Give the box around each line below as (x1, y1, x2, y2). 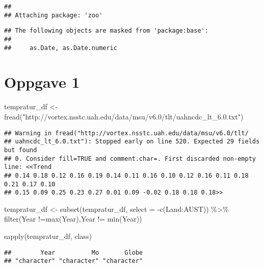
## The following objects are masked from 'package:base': (4, 27, 208, 35)
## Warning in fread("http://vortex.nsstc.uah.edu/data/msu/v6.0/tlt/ (4, 129, 249, 137)
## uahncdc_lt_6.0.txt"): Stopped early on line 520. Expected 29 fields (4, 138, 260, 145)
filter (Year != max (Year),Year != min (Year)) (4, 213, 142, 224)
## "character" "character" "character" (4, 257, 143, 265)
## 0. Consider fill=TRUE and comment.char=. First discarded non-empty (4, 155, 256, 162)
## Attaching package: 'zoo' (4, 11, 103, 19)
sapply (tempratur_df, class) (4, 231, 92, 241)
